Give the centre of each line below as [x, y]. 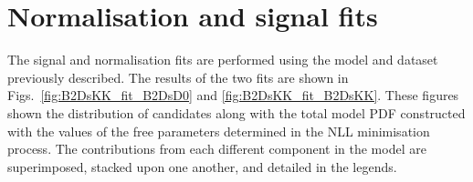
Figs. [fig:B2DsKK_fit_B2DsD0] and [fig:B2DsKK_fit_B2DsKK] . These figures [233, 95]
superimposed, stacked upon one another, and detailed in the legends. [202, 166]
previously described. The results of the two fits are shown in [178, 77]
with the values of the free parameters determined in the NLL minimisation [219, 131]
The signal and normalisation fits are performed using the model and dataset [223, 60]
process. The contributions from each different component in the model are [217, 149]
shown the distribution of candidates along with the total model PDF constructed [236, 112]
